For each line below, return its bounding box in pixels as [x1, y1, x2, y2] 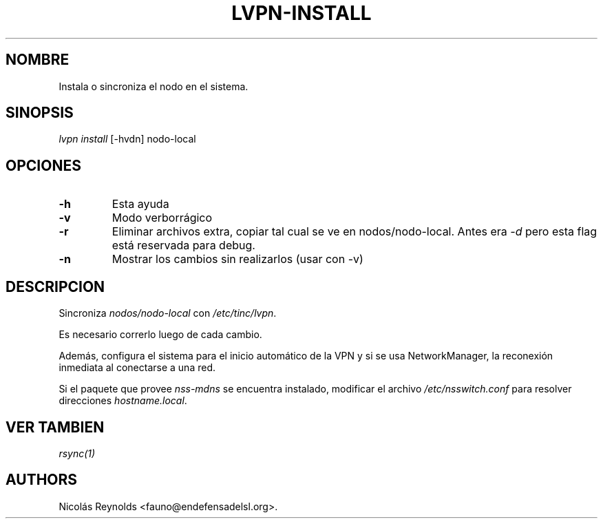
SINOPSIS [6, 104, 74, 122]
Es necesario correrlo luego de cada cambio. [59, 328, 262, 341]
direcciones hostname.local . [59, 395, 187, 407]
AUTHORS [6, 471, 78, 489]
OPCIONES [6, 156, 81, 174]
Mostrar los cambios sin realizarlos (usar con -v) [112, 252, 363, 266]
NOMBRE [6, 51, 70, 69]
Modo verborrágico [112, 211, 213, 225]
